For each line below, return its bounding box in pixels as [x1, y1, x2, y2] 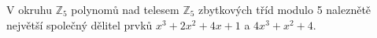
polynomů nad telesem [71, 2, 179, 17]
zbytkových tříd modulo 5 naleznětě [198, 2, 371, 17]
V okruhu [6, 2, 53, 17]
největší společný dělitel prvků [6, 16, 153, 33]
